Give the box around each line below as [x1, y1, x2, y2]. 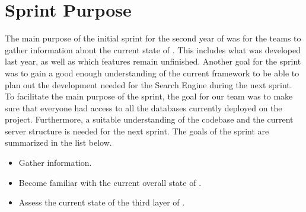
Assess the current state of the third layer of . [18, 196, 185, 208]
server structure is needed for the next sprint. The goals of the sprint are [5, 124, 269, 137]
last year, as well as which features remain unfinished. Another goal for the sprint [5, 55, 301, 68]
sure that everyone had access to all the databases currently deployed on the [5, 101, 282, 114]
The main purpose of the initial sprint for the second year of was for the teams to [5, 32, 301, 44]
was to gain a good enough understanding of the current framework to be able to [5, 66, 299, 79]
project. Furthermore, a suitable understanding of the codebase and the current [5, 113, 294, 126]
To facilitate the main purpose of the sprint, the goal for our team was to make [5, 90, 293, 102]
